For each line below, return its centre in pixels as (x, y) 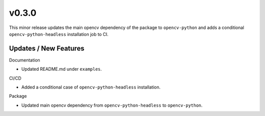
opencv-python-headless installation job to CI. (59, 34)
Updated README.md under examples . (62, 69)
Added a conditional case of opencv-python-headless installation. (91, 87)
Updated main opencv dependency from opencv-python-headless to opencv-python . (112, 105)
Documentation (25, 60)
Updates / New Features (47, 48)
